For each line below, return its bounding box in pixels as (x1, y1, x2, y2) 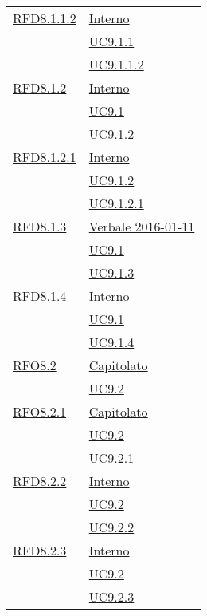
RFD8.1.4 (13, 286, 67, 305)
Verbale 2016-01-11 (88, 217, 195, 235)
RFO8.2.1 (13, 402, 67, 421)
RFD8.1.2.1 (13, 148, 76, 166)
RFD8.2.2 (13, 472, 67, 490)
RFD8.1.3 (13, 217, 67, 235)
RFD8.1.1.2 (13, 9, 76, 27)
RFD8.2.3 (13, 541, 67, 559)
